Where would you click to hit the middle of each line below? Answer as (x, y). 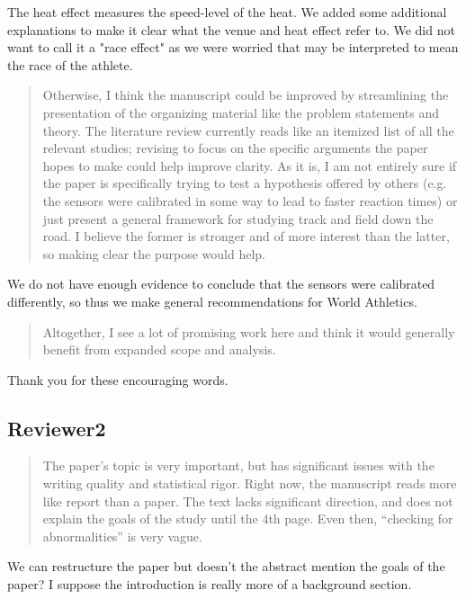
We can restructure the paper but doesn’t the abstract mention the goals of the (226, 566)
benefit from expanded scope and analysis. (159, 349)
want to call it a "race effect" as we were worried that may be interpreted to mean (233, 47)
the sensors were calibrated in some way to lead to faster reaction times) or (250, 200)
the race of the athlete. (70, 64)
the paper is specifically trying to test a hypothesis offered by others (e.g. (245, 183)
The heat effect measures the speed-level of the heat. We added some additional (227, 12)
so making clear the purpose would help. (154, 253)
